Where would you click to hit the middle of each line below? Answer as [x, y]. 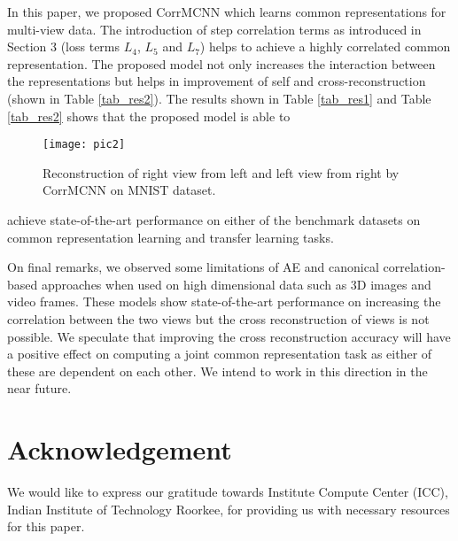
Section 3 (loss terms [64, 46]
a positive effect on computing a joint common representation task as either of [220, 354]
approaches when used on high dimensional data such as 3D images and [236, 284]
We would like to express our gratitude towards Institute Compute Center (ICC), [228, 492]
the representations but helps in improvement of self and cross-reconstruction [217, 81]
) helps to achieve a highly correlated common [325, 46]
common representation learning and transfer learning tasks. [171, 237]
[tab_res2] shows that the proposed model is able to [149, 116]
